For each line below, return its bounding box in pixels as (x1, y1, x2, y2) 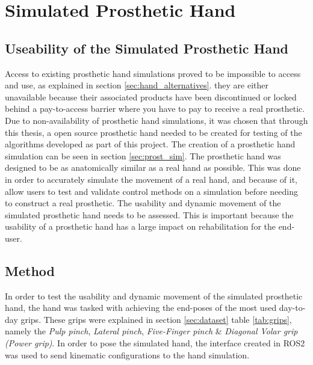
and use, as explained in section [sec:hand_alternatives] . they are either (5, 79, 269, 91)
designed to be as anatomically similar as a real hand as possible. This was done (5, 161, 301, 174)
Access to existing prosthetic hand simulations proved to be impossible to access (5, 67, 301, 79)
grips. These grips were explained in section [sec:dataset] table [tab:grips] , (20, 313, 292, 325)
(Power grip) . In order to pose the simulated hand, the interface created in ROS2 (5, 337, 305, 349)
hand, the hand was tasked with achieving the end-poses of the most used (5, 301, 277, 314)
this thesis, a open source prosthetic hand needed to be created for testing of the (5, 126, 302, 138)
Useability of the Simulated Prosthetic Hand (5, 38, 288, 57)
